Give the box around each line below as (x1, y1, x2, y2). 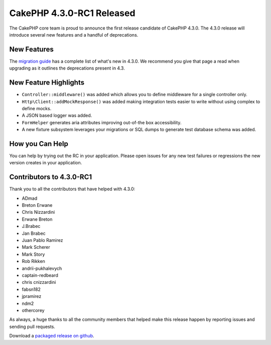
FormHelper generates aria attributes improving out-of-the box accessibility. (22, 119, 182, 125)
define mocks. (22, 105, 52, 111)
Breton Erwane (22, 202, 53, 208)
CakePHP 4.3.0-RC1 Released (9, 8, 135, 19)
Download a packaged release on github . (9, 333, 95, 339)
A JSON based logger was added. (22, 113, 92, 119)
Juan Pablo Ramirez (22, 237, 63, 243)
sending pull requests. (9, 323, 55, 329)
